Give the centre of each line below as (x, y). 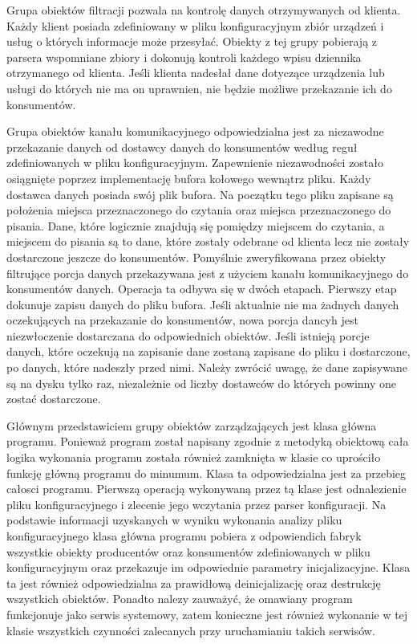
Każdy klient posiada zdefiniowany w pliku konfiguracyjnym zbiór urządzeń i (195, 25)
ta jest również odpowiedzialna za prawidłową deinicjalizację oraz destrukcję (194, 583)
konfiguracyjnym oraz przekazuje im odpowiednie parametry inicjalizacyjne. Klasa (208, 567)
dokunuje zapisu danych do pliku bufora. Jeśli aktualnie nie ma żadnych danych (203, 304)
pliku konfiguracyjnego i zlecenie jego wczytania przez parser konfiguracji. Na (196, 504)
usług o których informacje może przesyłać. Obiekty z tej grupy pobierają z (192, 41)
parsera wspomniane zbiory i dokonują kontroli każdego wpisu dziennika (184, 57)
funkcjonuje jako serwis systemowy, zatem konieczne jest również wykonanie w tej (207, 614)
